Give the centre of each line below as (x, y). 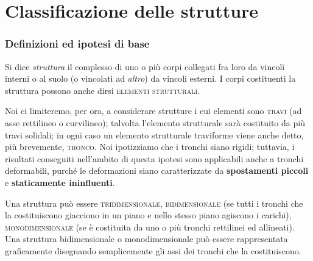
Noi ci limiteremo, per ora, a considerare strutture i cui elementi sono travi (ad (153, 111)
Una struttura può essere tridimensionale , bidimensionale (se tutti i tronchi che (154, 203)
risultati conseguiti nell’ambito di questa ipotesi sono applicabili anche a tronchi (154, 158)
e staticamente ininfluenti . (60, 182)
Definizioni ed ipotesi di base (77, 44)
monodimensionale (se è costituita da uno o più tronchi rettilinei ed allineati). (150, 227)
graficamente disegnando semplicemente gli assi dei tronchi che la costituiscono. (153, 250)
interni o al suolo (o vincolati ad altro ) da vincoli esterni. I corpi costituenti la (150, 78)
